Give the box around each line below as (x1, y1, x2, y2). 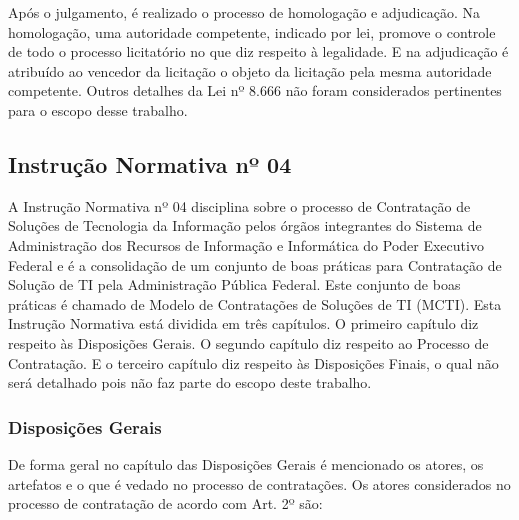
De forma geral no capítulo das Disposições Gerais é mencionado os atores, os (8, 453, 484, 474)
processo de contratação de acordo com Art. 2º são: (8, 493, 323, 514)
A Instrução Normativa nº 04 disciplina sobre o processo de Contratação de (8, 195, 471, 216)
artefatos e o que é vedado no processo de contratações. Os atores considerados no (8, 473, 511, 494)
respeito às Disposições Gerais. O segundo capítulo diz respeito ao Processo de (8, 332, 489, 353)
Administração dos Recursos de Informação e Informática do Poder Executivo (8, 234, 484, 255)
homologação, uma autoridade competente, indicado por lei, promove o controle (8, 21, 496, 42)
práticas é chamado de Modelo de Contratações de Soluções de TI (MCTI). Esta (8, 293, 502, 314)
